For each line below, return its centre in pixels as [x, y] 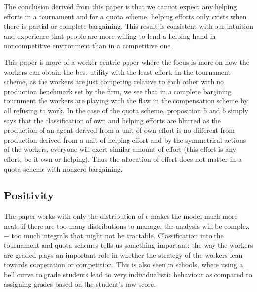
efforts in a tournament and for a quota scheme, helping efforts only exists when [125, 16]
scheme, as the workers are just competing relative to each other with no [114, 81]
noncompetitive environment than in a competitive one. [88, 45]
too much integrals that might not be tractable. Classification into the [118, 235]
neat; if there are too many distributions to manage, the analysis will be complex [127, 225]
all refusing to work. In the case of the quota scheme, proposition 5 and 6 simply [126, 110]
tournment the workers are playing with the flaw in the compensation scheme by [126, 101]
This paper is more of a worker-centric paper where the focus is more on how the [127, 62]
